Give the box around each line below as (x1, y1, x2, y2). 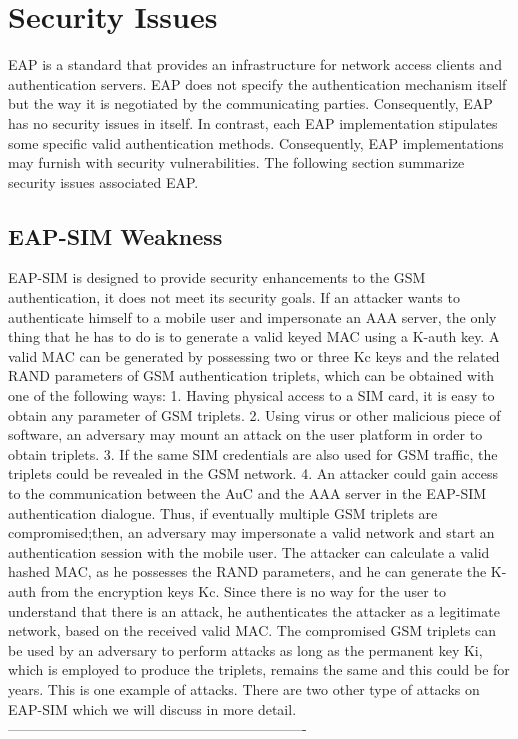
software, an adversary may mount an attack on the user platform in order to (8, 424, 483, 445)
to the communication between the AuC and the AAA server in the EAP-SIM (8, 483, 487, 504)
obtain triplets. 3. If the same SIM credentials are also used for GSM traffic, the (8, 443, 498, 464)
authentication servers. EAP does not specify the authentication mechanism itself (8, 73, 507, 94)
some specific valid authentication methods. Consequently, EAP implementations (8, 132, 504, 153)
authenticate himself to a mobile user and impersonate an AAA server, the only (8, 306, 497, 327)
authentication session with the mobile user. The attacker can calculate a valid (8, 541, 490, 562)
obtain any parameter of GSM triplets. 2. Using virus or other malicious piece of (8, 404, 501, 425)
